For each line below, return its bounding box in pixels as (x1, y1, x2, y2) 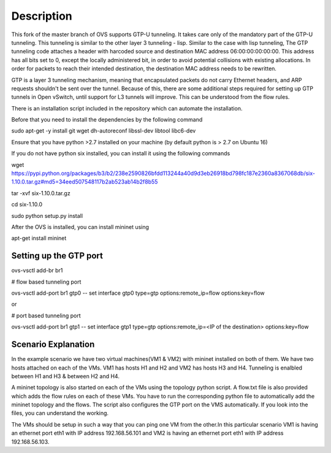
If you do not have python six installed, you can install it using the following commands (11, 150, 230, 157)
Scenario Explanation (11, 339, 95, 350)
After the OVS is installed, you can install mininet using (11, 223, 150, 230)
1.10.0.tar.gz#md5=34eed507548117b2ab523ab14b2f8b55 (11, 178, 158, 185)
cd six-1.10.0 (11, 201, 43, 208)
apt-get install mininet (11, 234, 67, 242)
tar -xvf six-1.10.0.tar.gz (11, 189, 70, 196)
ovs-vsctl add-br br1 (11, 267, 63, 274)
